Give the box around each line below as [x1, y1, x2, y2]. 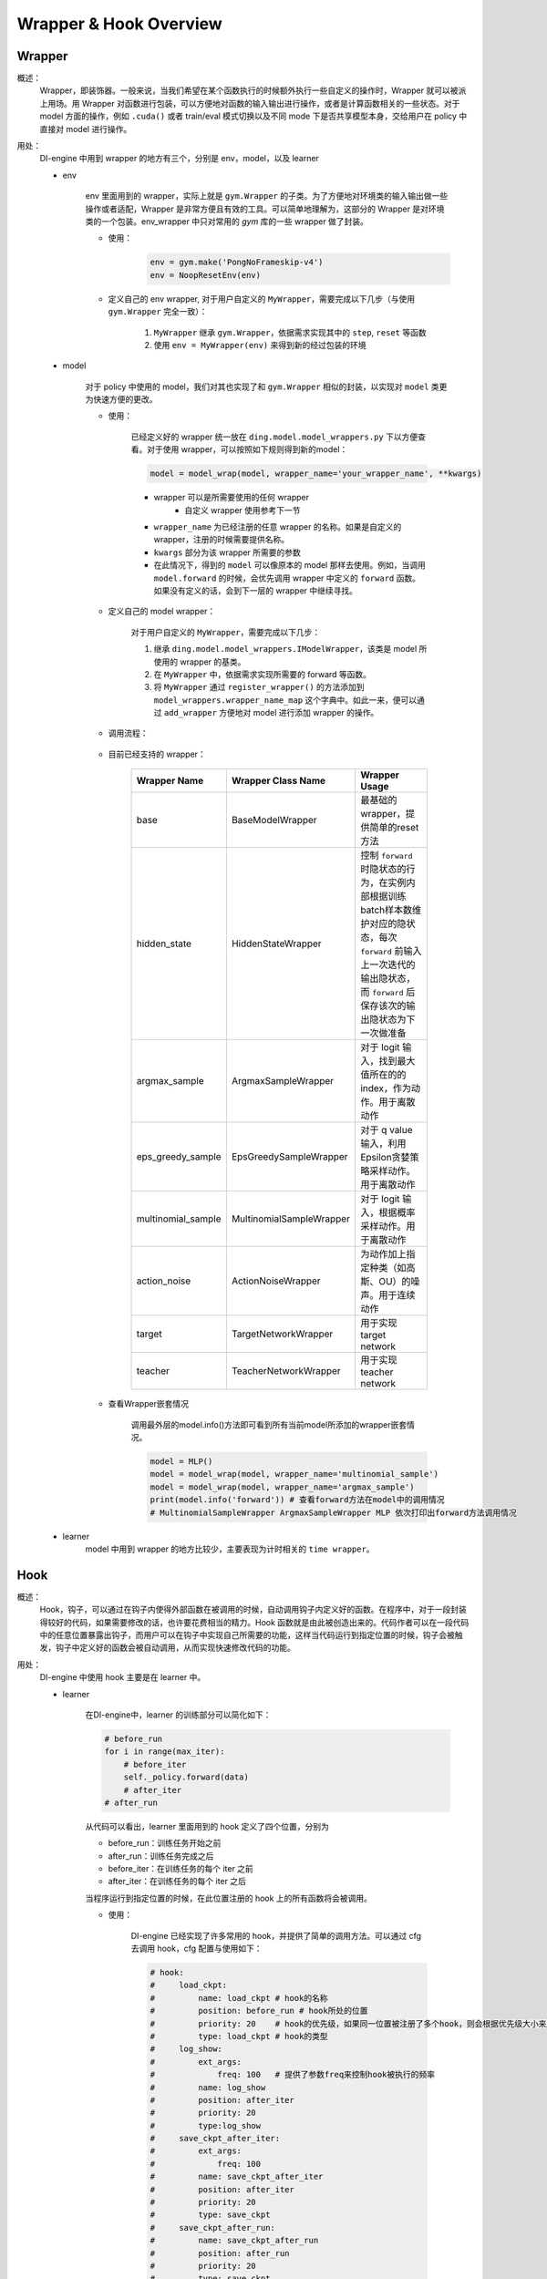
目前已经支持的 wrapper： [108, 748, 207, 759]
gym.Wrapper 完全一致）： [108, 306, 208, 317]
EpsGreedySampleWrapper [231, 1150, 348, 1163]
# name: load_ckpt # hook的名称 [150, 1993, 328, 2003]
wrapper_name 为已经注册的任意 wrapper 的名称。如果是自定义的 [153, 521, 402, 532]
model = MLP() [150, 1457, 213, 1467]
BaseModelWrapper [231, 814, 318, 827]
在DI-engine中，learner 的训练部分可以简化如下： [85, 1709, 272, 1720]
